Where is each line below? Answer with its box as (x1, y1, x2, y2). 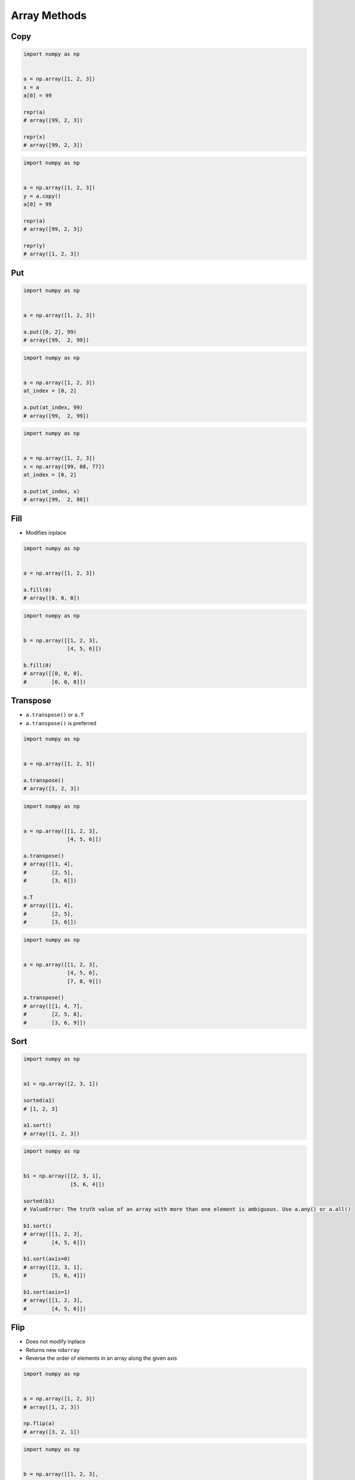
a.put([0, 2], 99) (23, 329, 77, 335)
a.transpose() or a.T (25, 711, 84, 719)
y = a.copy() (23, 192, 62, 200)
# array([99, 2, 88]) (23, 496, 89, 503)
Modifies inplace (25, 529, 66, 536)
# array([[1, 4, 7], (23, 1002, 83, 1009)
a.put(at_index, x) (23, 488, 80, 494)
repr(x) (23, 134, 46, 140)
